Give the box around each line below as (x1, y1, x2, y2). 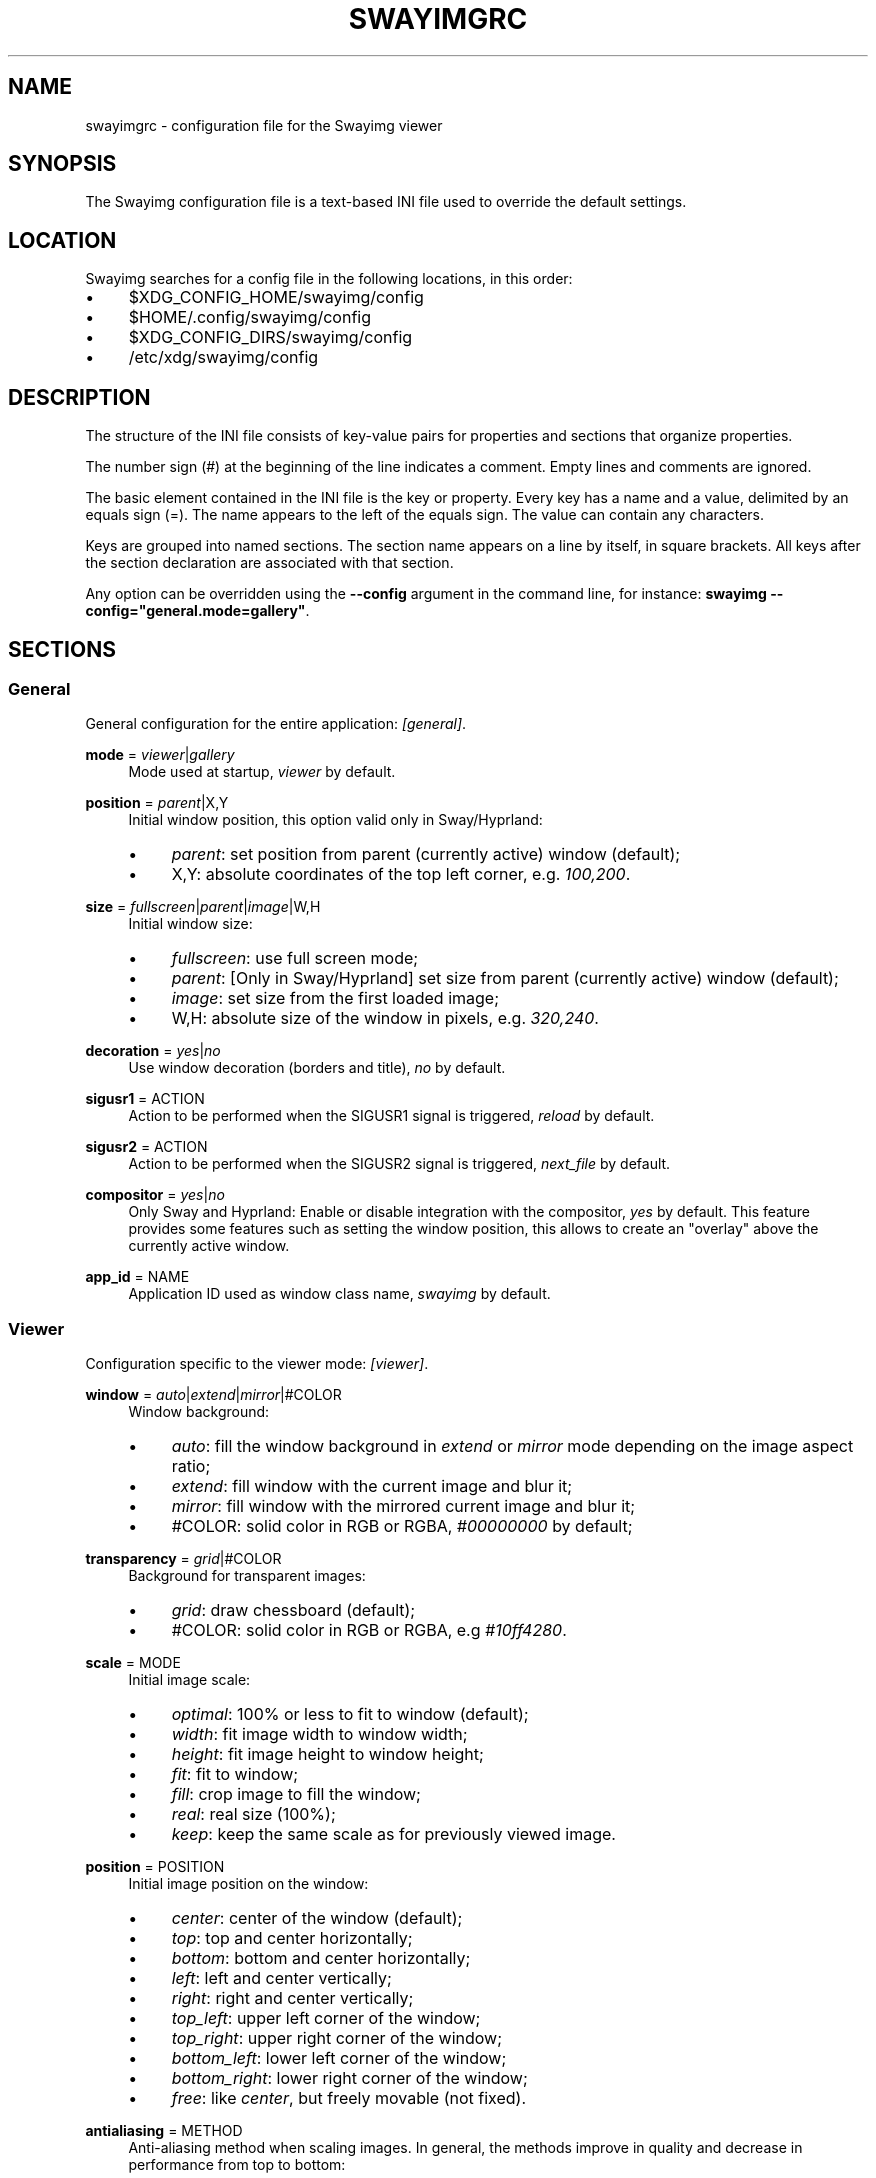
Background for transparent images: (128, 1567, 366, 1585)
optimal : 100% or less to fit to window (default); (171, 1704, 529, 1725)
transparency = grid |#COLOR (85, 1550, 282, 1568)
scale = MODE (85, 1654, 181, 1672)
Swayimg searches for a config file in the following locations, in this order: (85, 270, 573, 288)
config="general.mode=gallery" (85, 602, 306, 620)
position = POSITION (85, 1858, 225, 1876)
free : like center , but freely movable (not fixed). (171, 2088, 527, 2109)
